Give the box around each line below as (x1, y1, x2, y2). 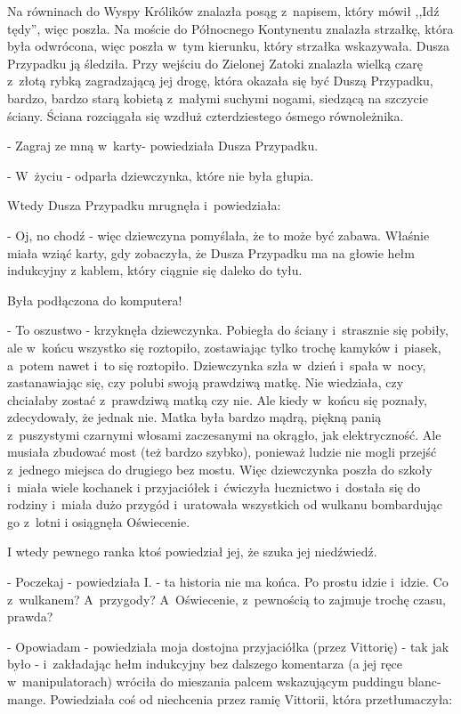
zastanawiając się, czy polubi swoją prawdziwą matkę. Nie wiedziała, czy (7, 373, 404, 392)
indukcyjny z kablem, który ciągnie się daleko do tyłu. (7, 261, 303, 280)
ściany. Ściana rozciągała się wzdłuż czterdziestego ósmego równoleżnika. (7, 106, 404, 125)
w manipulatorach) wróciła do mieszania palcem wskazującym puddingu (7, 672, 404, 690)
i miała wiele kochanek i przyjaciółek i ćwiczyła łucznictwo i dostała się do (7, 477, 421, 496)
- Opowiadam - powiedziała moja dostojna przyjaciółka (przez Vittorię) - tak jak (7, 637, 449, 655)
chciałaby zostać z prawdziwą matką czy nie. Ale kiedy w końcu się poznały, (7, 390, 427, 409)
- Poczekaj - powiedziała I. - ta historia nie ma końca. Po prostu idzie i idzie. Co (7, 572, 449, 591)
